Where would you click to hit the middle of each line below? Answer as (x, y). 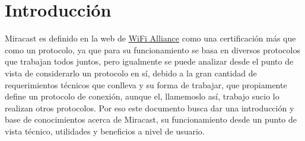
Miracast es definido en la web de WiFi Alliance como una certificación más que (150, 38)
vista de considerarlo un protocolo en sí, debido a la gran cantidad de (131, 73)
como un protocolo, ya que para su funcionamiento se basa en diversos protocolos (152, 49)
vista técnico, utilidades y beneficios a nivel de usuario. (105, 131)
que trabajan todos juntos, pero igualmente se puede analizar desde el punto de (149, 61)
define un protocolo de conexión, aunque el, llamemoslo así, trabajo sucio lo (142, 96)
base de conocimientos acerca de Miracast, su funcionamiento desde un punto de (151, 119)
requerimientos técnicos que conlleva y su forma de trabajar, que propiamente (146, 84)
